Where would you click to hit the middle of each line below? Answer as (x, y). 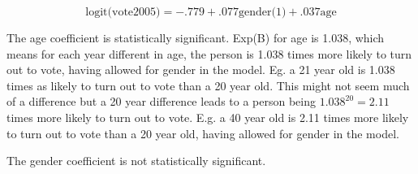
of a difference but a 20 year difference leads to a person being (161, 101)
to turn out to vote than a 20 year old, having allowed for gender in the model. (203, 133)
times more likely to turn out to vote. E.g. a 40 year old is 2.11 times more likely (208, 117)
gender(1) (263, 12)
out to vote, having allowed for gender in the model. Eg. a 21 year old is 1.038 (201, 70)
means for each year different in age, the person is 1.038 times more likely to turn (209, 53)
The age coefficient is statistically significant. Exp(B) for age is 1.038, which (196, 37)
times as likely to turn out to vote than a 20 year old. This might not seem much (208, 85)
